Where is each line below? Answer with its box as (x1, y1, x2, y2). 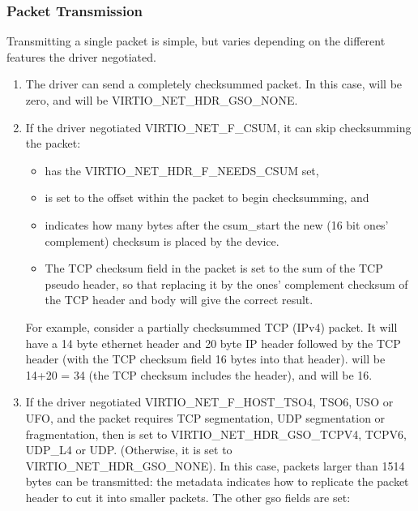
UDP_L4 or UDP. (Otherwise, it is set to (25, 441, 232, 458)
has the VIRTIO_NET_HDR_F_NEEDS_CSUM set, (45, 161, 319, 178)
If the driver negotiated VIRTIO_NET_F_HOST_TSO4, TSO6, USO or (25, 393, 394, 410)
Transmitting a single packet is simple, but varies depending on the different (6, 32, 386, 49)
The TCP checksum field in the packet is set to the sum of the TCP (45, 260, 383, 277)
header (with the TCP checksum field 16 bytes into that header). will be (25, 350, 386, 367)
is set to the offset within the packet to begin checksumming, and (45, 189, 369, 206)
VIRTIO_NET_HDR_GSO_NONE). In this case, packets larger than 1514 (25, 457, 405, 474)
